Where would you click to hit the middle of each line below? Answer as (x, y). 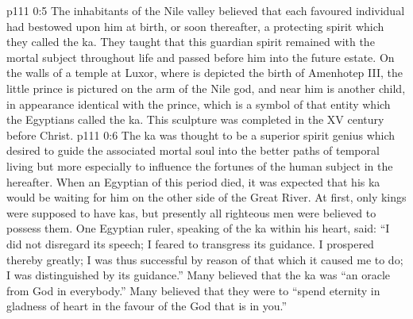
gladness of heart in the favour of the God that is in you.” (147, 306)
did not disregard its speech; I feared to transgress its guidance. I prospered (190, 243)
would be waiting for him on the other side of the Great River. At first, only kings (206, 197)
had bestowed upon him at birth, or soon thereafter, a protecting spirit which (195, 26)
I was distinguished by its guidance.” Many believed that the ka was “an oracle (199, 275)
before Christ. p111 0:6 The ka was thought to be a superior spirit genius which (201, 135)
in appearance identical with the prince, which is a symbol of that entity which (199, 104)
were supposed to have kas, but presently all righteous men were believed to (191, 212)
